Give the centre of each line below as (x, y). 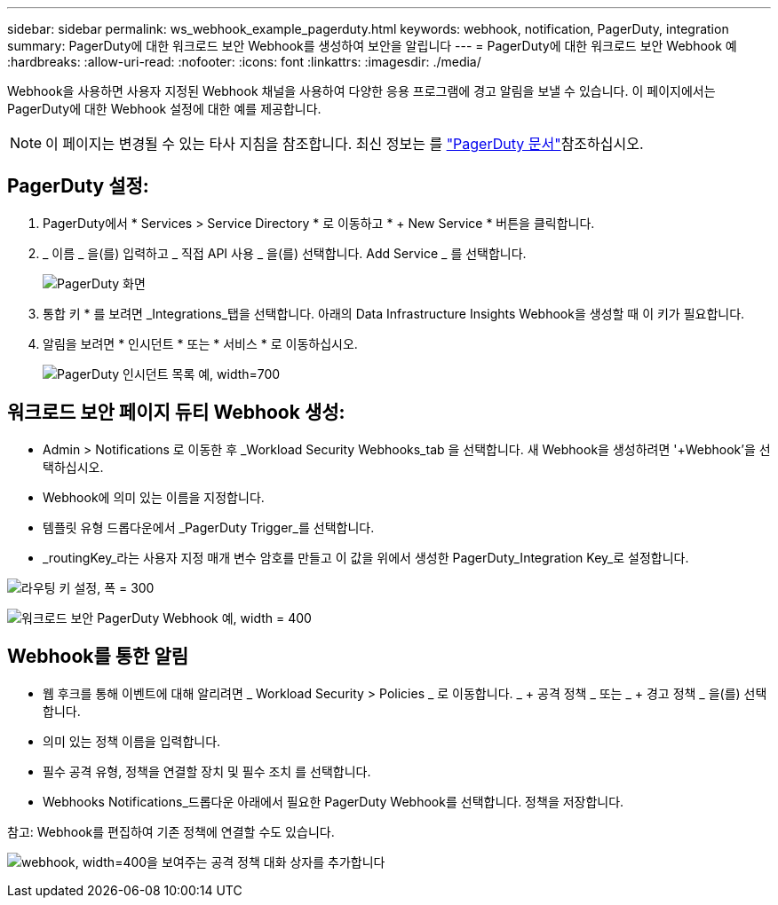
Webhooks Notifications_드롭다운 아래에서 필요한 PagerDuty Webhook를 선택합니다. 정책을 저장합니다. (333, 801)
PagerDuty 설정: (78, 186)
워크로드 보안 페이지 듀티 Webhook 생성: (176, 413)
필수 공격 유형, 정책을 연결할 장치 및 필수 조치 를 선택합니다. (207, 771)
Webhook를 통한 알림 (98, 657)
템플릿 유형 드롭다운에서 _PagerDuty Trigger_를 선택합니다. (209, 527)
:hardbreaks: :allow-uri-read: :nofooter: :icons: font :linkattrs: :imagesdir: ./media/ (244, 62)
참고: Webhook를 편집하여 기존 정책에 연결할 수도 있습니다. (171, 831)
